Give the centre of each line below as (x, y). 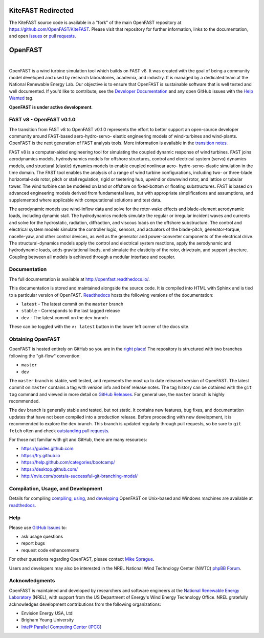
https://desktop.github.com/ (50, 469)
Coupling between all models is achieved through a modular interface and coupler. (92, 257)
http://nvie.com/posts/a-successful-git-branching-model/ (79, 476)
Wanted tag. (21, 98)
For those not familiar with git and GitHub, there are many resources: (78, 440)
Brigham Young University (48, 620)
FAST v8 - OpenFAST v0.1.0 (42, 120)
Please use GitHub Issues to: (38, 528)
